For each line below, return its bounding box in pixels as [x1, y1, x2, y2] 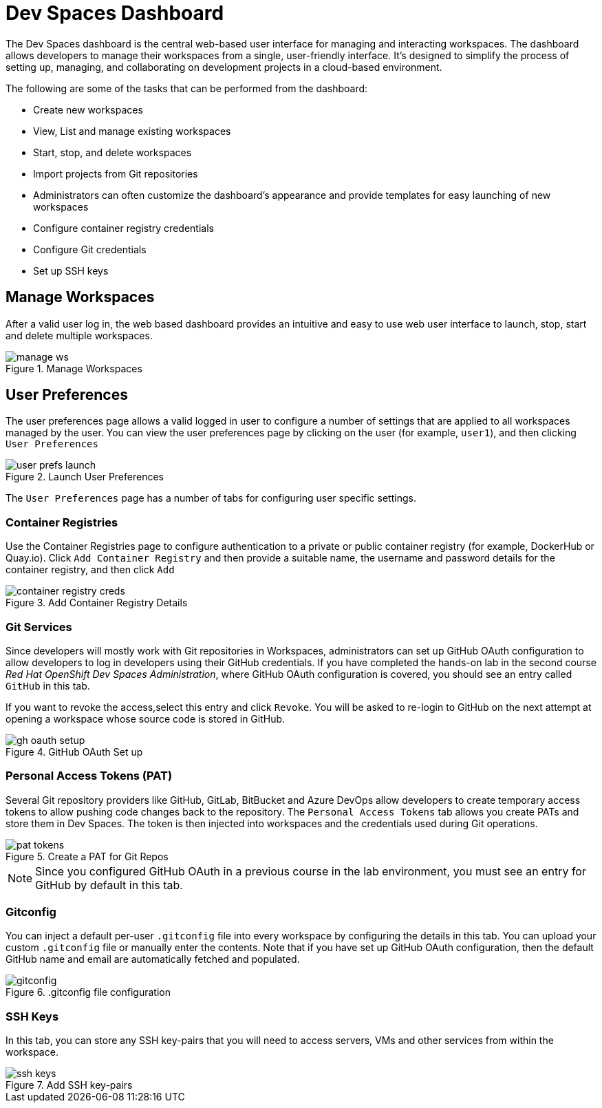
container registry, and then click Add [6, 564, 175, 576]
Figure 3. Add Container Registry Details [6, 597, 188, 609]
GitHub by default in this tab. [35, 877, 183, 892]
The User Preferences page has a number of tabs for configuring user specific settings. [6, 492, 416, 504]
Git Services [6, 619, 72, 634]
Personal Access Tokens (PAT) [6, 769, 173, 783]
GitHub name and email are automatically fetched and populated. [6, 953, 300, 966]
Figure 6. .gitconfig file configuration [6, 986, 171, 999]
